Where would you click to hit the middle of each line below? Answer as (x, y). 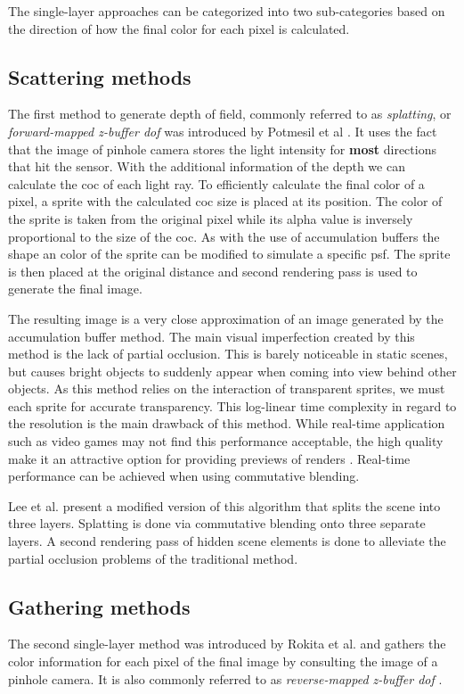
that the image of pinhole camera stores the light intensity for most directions (222, 149)
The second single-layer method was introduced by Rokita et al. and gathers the (227, 644)
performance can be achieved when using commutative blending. (184, 476)
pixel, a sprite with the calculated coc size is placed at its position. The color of (225, 201)
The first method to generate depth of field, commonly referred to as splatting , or (230, 114)
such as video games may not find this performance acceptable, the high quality (226, 441)
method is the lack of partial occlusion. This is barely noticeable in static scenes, (228, 354)
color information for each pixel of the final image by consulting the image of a (223, 661)
